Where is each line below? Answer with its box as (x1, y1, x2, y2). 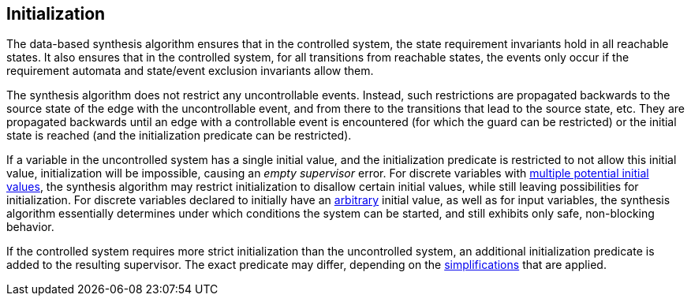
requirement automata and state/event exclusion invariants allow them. (6, 64, 374, 78)
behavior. (6, 220, 54, 234)
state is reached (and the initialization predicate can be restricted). (6, 129, 352, 143)
